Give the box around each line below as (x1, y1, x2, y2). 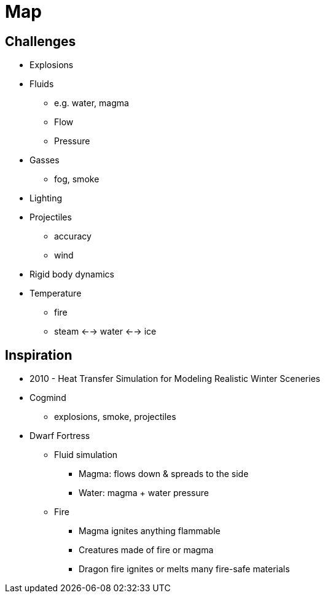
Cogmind (29, 392, 66, 403)
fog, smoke (54, 174, 100, 185)
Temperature (29, 288, 82, 299)
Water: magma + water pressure (79, 487, 209, 499)
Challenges (5, 33, 76, 49)
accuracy (54, 231, 92, 242)
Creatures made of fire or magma (79, 545, 214, 556)
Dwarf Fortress (29, 430, 90, 441)
